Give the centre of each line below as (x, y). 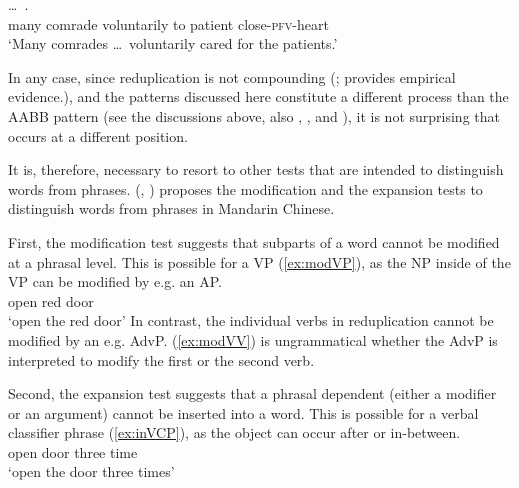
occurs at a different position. (98, 135)
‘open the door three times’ (91, 471)
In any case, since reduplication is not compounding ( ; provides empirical (232, 76)
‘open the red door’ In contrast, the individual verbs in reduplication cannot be (251, 320)
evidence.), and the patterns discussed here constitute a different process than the (258, 96)
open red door (51, 300)
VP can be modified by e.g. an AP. (115, 281)
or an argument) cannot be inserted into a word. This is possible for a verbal (243, 412)
